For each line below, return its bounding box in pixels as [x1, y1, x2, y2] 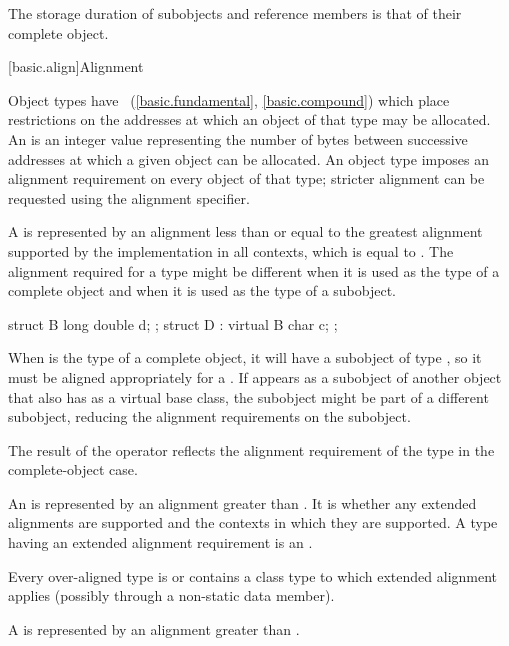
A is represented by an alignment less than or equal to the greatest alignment [8, 221, 483, 242]
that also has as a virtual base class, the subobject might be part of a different [8, 386, 489, 407]
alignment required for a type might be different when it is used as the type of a [8, 260, 500, 281]
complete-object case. [8, 459, 138, 480]
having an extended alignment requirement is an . [8, 532, 313, 553]
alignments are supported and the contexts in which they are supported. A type [8, 512, 498, 533]
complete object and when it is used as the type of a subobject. [8, 280, 397, 301]
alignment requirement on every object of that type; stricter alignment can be [8, 168, 485, 189]
